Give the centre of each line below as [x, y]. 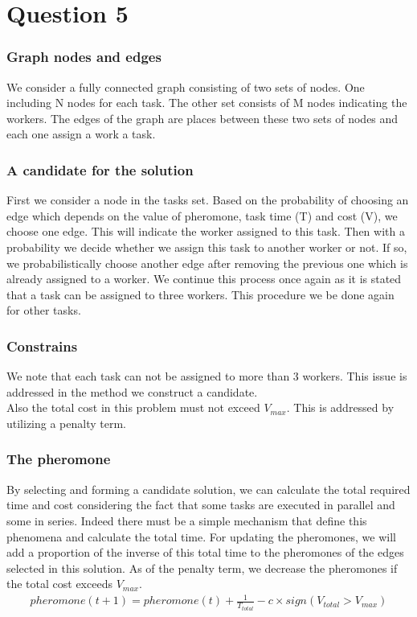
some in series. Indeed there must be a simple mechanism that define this [187, 520]
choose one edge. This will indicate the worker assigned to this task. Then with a [206, 231]
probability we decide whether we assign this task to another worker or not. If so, [207, 247]
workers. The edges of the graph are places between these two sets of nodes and [202, 118]
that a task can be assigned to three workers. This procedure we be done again [200, 294]
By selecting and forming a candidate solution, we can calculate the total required [208, 489]
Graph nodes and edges [84, 57]
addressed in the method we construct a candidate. [132, 391]
